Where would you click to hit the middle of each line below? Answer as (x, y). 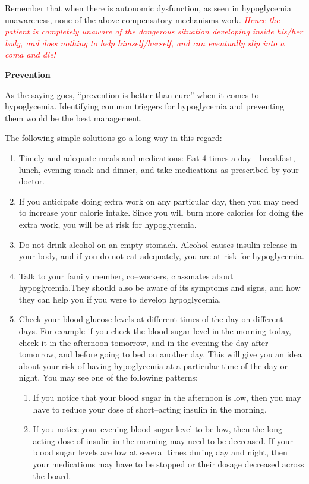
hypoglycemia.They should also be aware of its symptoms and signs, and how (160, 287)
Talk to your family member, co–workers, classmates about (126, 276)
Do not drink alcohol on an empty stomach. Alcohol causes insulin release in (158, 244)
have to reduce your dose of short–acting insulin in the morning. (150, 409)
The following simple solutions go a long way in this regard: (113, 138)
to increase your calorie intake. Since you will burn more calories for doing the (161, 213)
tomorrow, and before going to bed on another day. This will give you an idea (160, 354)
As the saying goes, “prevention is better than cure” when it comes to (132, 94)
